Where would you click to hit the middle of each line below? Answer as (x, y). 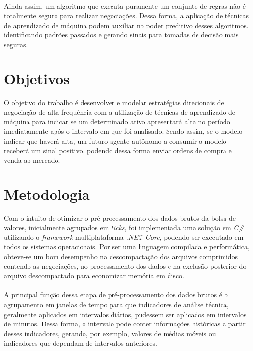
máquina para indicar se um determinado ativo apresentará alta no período (117, 121)
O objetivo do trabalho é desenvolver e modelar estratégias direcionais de (114, 102)
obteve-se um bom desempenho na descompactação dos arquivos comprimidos (121, 256)
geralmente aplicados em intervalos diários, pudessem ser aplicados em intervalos (125, 314)
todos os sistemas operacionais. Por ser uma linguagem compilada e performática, (127, 247)
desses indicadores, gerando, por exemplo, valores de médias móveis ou (110, 333)
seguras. (16, 44)
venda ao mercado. (32, 160)
